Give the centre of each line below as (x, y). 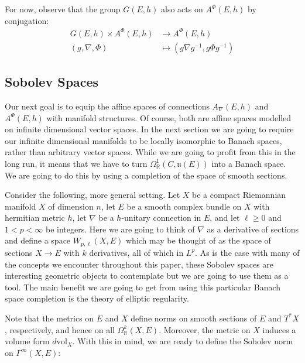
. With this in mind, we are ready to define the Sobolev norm (183, 341)
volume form (27, 341)
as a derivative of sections (253, 229)
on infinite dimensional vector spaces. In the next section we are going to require (149, 129)
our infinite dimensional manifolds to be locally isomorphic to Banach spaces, (143, 140)
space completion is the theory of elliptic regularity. (97, 298)
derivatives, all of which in (136, 252)
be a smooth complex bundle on (184, 206)
